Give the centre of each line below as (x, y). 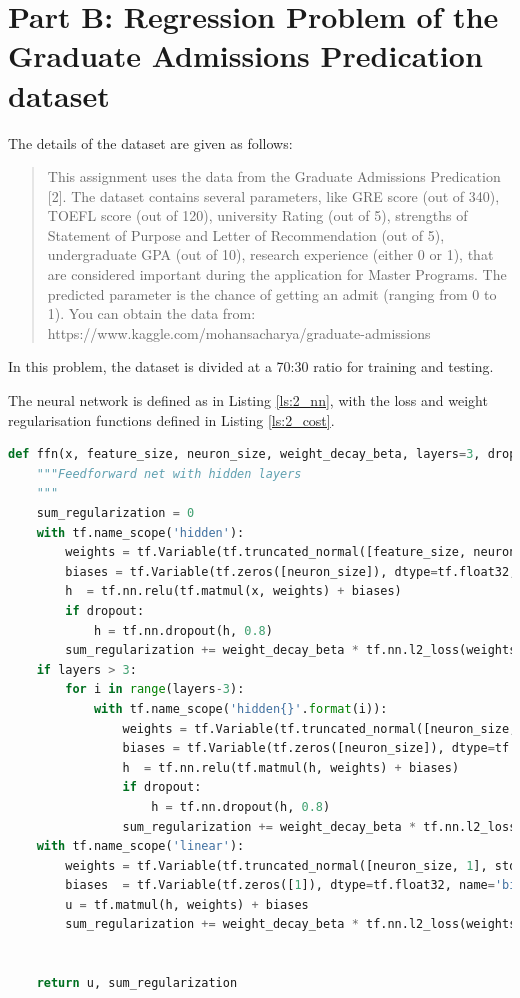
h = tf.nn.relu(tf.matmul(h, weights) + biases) (291, 767)
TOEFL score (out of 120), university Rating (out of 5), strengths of (257, 215)
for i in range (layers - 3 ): (155, 689)
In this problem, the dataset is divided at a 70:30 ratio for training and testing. (251, 366)
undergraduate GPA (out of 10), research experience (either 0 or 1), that (270, 254)
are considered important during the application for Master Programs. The (277, 274)
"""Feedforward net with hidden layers (169, 473)
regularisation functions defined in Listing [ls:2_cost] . (171, 419)
